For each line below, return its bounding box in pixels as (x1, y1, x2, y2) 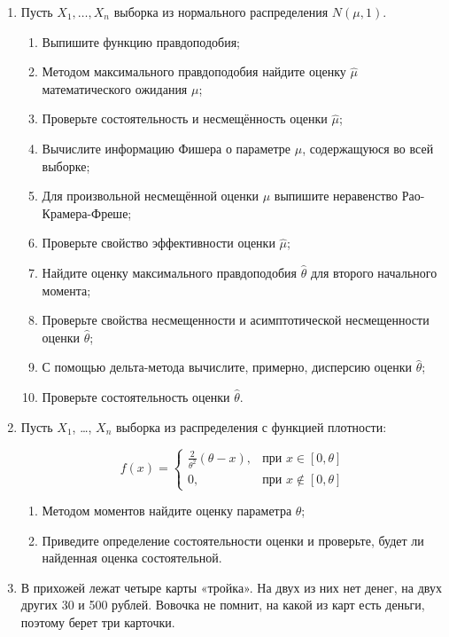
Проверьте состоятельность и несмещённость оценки (42, 109, 328, 128)
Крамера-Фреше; (42, 203, 132, 222)
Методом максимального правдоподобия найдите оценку (42, 62, 346, 81)
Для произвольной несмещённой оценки (42, 186, 259, 205)
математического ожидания (42, 79, 188, 98)
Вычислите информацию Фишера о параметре (42, 138, 291, 157)
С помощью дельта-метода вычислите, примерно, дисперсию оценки (42, 358, 412, 376)
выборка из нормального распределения (113, 3, 329, 20)
